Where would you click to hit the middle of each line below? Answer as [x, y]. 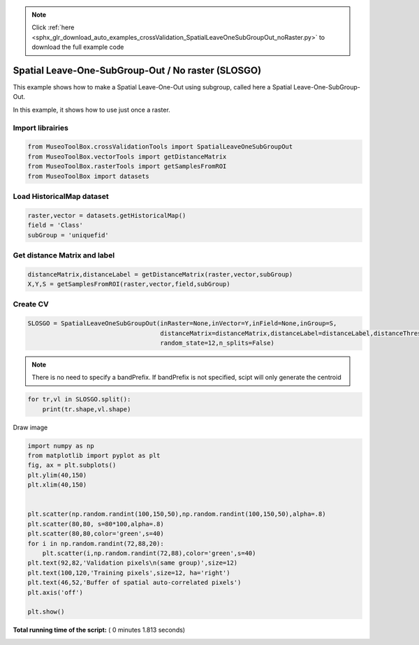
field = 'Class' [56, 225]
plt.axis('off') [56, 592]
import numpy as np [61, 446]
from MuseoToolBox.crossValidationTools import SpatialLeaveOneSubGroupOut [160, 147]
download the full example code [78, 47]
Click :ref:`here [53, 27]
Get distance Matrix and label [64, 255]
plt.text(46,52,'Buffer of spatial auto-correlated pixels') [134, 583]
